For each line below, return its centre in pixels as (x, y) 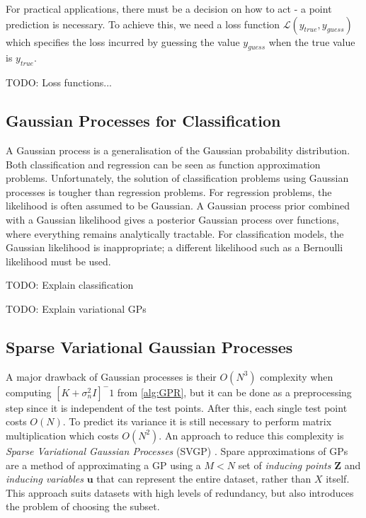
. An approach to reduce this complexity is (251, 435)
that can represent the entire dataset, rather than (204, 479)
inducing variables (45, 479)
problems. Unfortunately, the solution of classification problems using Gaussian (177, 178)
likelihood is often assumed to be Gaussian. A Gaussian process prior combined (178, 206)
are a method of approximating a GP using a (103, 465)
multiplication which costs (62, 435)
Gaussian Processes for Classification (143, 121)
